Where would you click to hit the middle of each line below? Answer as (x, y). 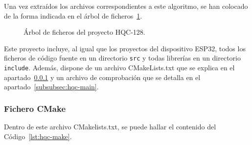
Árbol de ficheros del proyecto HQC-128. (84, 32)
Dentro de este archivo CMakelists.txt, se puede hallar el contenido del (110, 127)
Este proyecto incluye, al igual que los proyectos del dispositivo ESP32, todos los (125, 48)
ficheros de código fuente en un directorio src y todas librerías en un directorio (123, 58)
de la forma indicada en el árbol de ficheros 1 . (73, 15)
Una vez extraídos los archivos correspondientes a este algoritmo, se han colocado (126, 6)
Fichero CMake (35, 108)
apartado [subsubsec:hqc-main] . (51, 87)
